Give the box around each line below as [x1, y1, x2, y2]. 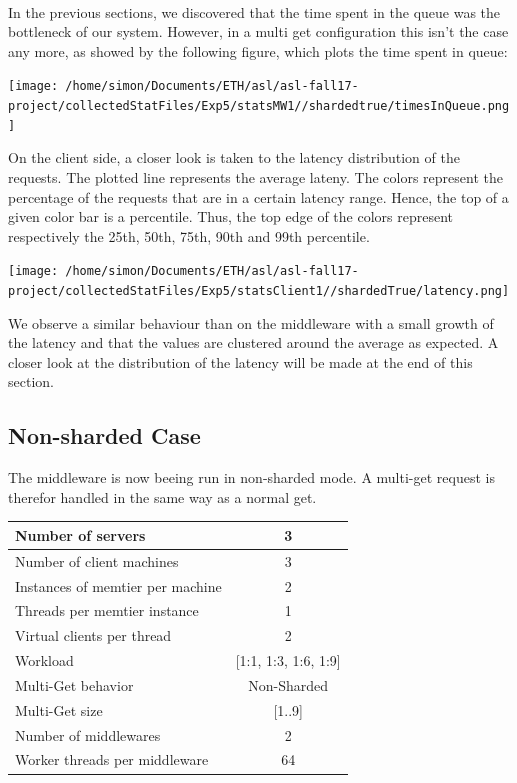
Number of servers [15, 524, 146, 545]
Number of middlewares [15, 724, 161, 745]
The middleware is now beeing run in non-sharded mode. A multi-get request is [8, 467, 495, 488]
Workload [15, 650, 74, 671]
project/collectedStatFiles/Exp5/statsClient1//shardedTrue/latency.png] [8, 283, 510, 298]
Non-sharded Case [8, 420, 201, 451]
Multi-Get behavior [15, 674, 134, 695]
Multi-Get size [15, 699, 103, 720]
